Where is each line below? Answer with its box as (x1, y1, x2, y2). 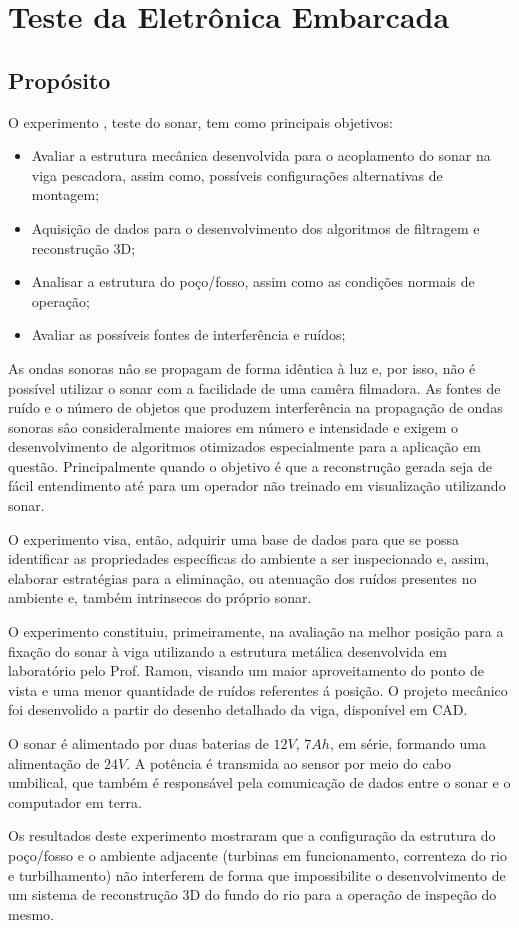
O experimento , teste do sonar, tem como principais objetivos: (8, 111, 394, 132)
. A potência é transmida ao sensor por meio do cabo (126, 752, 451, 773)
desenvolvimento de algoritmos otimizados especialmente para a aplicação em (8, 436, 481, 457)
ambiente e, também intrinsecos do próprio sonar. (8, 587, 312, 608)
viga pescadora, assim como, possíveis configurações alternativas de (31, 164, 443, 185)
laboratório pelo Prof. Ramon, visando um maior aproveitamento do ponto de (8, 660, 484, 681)
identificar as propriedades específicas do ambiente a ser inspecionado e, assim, (8, 548, 490, 569)
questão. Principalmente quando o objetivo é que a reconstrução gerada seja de (8, 455, 492, 476)
